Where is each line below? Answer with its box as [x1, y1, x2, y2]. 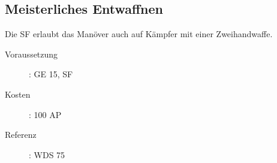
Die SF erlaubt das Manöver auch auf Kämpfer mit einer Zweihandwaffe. [5, 28, 273, 40]
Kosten [5, 87, 31, 100]
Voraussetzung [5, 47, 58, 60]
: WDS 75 [29, 148, 65, 161]
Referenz [5, 128, 37, 141]
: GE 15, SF [29, 68, 73, 80]
